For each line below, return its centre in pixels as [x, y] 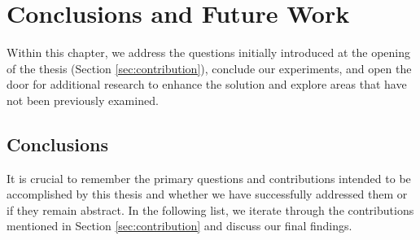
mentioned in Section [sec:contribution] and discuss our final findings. [179, 226]
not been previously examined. [83, 100]
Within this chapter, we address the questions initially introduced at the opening [208, 52]
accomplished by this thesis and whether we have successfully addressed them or [207, 194]
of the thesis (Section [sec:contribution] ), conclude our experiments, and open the [209, 68]
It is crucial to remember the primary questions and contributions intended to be [209, 178]
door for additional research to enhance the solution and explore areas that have [207, 84]
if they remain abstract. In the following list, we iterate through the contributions [210, 209]
